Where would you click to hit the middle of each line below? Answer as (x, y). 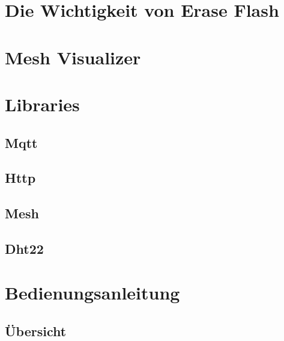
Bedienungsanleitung (92, 293)
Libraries (42, 104)
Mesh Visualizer (73, 57)
